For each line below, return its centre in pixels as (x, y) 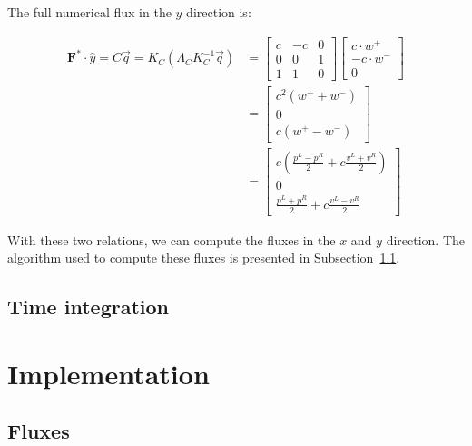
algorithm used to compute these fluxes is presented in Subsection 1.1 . (204, 258)
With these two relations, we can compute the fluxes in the (172, 239)
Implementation (108, 373)
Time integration (88, 307)
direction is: (219, 12)
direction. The (426, 239)
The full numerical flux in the (89, 12)
